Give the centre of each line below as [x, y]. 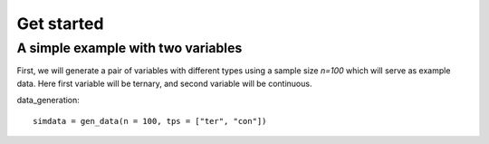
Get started [60, 24]
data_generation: [48, 101]
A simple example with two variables [129, 48]
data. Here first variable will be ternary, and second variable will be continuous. [164, 83]
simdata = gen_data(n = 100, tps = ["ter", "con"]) [150, 121]
